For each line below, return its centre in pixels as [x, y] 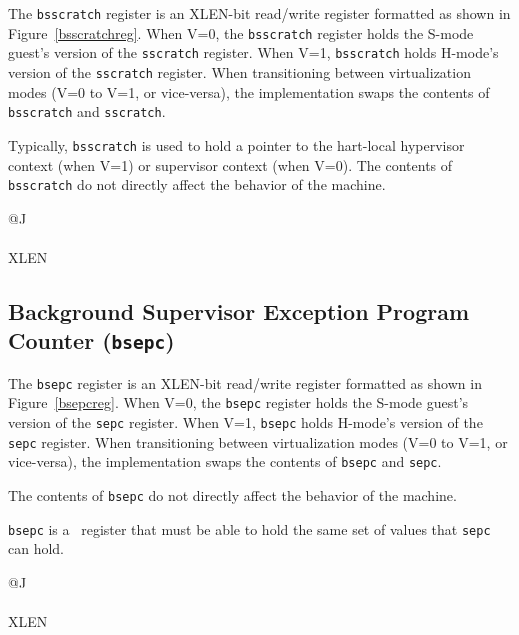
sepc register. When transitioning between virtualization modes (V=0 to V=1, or [258, 441]
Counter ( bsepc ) [91, 340]
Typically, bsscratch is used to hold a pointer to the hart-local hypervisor [236, 144]
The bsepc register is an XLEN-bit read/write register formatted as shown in [245, 382]
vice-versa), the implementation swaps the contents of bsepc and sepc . [225, 461]
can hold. [36, 548]
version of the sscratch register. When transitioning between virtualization [239, 71]
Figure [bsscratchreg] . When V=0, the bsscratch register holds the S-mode [241, 32]
